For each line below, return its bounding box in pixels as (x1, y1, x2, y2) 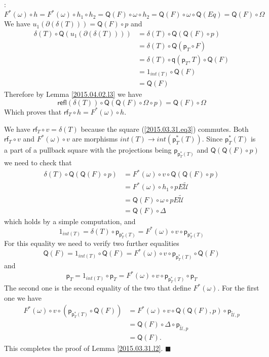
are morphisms (72, 133, 118, 144)
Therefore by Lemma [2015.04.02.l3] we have (4, 89, 142, 99)
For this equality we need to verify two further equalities (4, 238, 179, 248)
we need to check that (4, 157, 72, 167)
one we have (4, 292, 42, 303)
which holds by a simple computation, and (4, 216, 136, 226)
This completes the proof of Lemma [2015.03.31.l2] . (4, 343, 163, 353)
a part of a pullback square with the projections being (4, 145, 172, 155)
